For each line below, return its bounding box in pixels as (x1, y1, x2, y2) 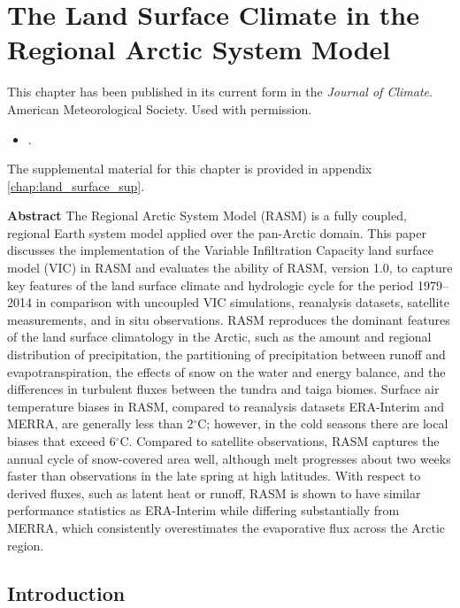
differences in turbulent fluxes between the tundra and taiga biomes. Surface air (7, 380, 440, 398)
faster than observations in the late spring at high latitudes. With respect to (7, 466, 421, 485)
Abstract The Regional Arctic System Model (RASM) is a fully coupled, (7, 206, 407, 225)
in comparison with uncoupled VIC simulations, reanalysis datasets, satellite (35, 293, 450, 312)
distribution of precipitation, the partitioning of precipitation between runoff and (7, 345, 446, 364)
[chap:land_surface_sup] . (7, 176, 145, 195)
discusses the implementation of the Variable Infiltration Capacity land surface (7, 241, 433, 259)
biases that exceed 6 (7, 432, 116, 450)
